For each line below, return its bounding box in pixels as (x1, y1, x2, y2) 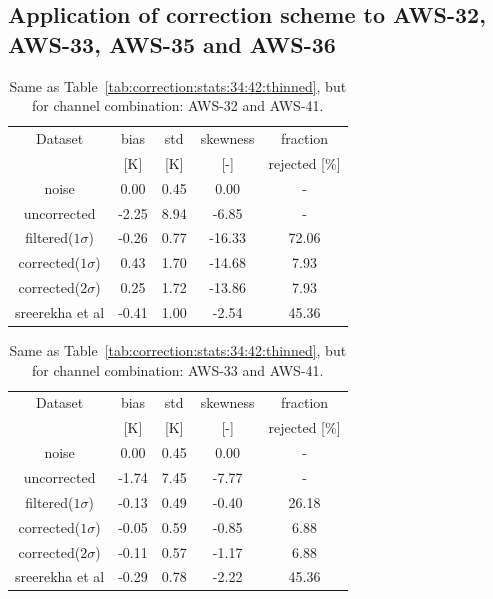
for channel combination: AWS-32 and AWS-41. (32, 95, 324, 116)
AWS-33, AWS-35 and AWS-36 (8, 28, 336, 59)
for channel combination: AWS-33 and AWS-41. (32, 359, 324, 380)
